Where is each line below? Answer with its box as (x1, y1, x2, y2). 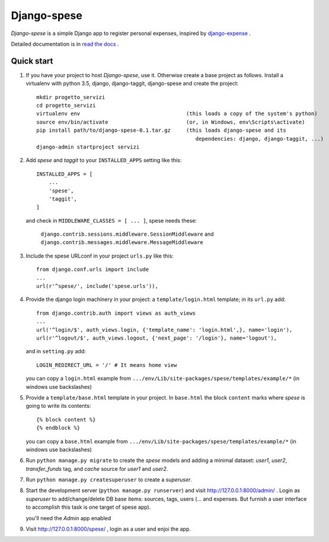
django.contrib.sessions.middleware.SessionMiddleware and (40, 230, 214, 237)
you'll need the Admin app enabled (25, 514, 111, 522)
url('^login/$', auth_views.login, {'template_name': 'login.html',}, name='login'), (36, 327, 293, 333)
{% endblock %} (36, 424, 81, 432)
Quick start (11, 56, 53, 66)
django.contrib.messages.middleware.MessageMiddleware (40, 239, 204, 246)
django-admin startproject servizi (36, 143, 140, 150)
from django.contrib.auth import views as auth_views (36, 309, 196, 316)
